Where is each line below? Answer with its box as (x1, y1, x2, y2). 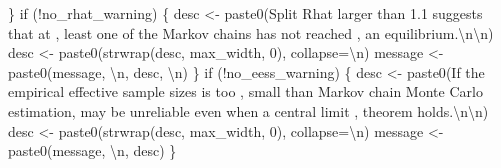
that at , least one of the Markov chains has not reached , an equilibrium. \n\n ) (8, 22, 494, 43)
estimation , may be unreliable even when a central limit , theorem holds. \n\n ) (8, 100, 489, 121)
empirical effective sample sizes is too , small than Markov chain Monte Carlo (8, 81, 483, 102)
